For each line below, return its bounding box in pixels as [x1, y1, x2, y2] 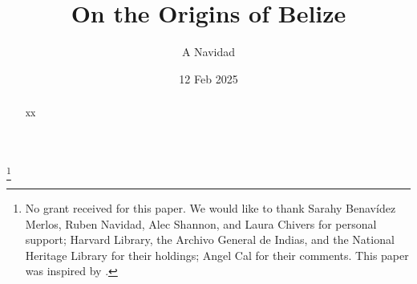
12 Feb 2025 [179, 70, 238, 87]
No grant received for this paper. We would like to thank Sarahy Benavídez [25, 200, 396, 217]
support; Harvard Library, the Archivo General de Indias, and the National [25, 231, 395, 248]
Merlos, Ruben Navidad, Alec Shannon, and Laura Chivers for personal [25, 215, 377, 232]
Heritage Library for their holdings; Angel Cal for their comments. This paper [25, 246, 409, 263]
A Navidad [181, 43, 236, 60]
